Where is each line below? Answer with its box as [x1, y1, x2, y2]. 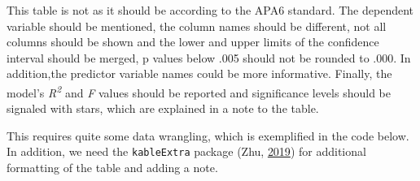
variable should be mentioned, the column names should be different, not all [7, 17, 387, 34]
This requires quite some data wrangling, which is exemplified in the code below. [7, 127, 409, 144]
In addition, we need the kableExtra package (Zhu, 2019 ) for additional [7, 143, 366, 160]
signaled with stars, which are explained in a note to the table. [7, 100, 319, 117]
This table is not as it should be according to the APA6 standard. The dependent [7, 2, 414, 18]
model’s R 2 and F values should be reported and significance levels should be [7, 81, 391, 101]
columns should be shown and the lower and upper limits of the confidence [7, 33, 379, 50]
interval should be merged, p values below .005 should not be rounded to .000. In [7, 49, 411, 66]
